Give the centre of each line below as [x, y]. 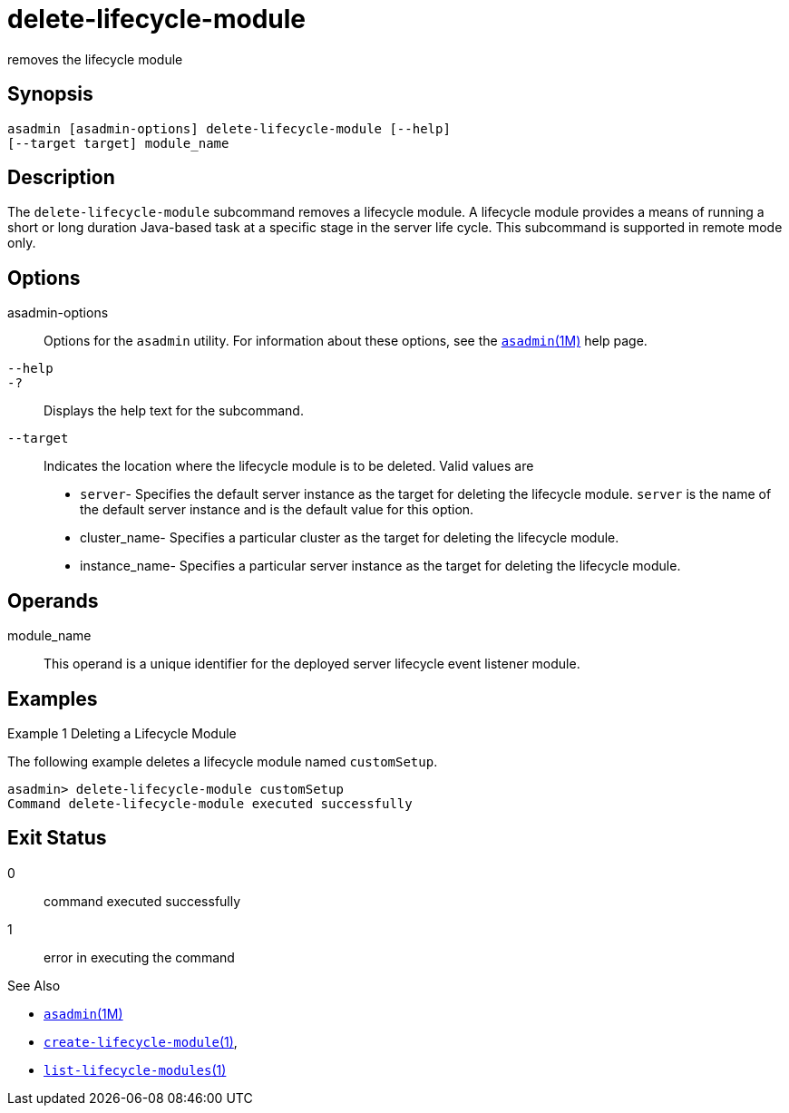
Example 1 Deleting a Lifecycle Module [122, 733]
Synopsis [50, 94]
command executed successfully [142, 901]
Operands [53, 600]
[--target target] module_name [118, 143]
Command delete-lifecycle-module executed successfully [210, 803]
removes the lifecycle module [95, 59]
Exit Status [57, 838]
